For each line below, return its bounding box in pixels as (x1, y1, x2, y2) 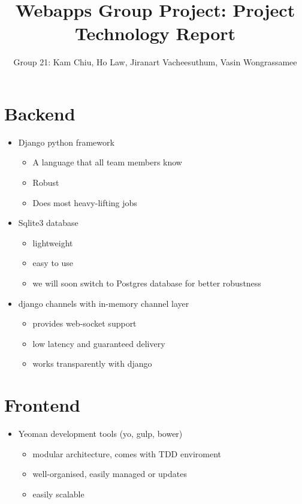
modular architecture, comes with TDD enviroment (32, 447, 222, 460)
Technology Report (74, 21, 236, 46)
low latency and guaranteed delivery (32, 337, 165, 349)
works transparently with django (32, 357, 152, 370)
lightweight (32, 236, 73, 249)
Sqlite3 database (18, 216, 78, 229)
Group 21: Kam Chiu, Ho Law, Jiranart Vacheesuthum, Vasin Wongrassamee (13, 56, 297, 68)
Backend (4, 101, 75, 125)
